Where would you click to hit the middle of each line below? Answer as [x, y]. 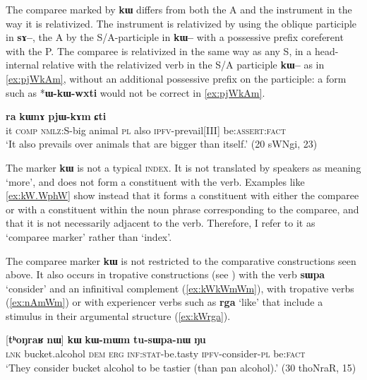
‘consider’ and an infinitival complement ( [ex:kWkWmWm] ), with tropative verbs [180, 288]
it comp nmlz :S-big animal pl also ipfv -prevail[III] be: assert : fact [146, 130]
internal [23, 65]
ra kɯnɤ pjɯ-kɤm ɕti [56, 116]
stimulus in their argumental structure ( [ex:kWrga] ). [118, 315]
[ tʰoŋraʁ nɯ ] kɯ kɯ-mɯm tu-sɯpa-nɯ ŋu [106, 339]
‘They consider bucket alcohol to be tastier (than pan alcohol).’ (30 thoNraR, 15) [181, 367]
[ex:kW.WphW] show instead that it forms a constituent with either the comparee [182, 195]
